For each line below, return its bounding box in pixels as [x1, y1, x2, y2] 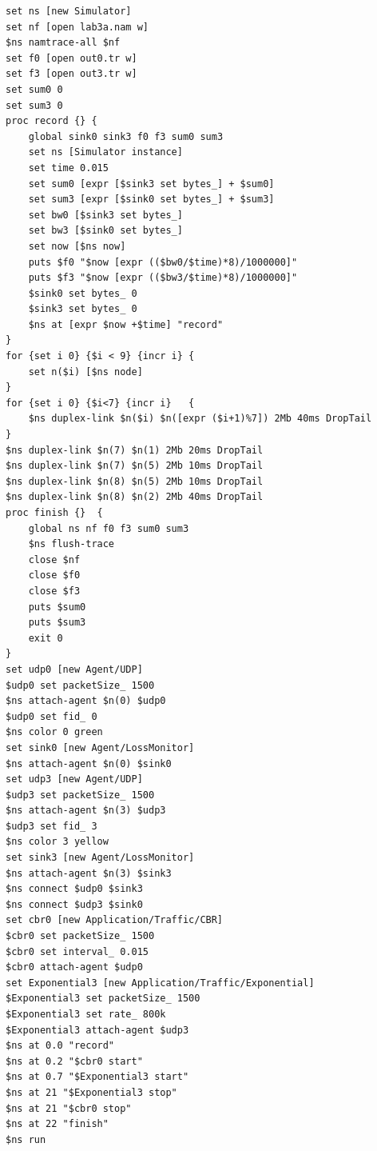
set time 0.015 [28, 162, 109, 174]
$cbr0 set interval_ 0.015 [6, 945, 149, 957]
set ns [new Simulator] [6, 6, 132, 17]
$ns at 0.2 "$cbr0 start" [6, 1055, 143, 1067]
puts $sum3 [28, 617, 86, 629]
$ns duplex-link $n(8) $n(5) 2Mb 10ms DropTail [6, 475, 264, 487]
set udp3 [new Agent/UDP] [6, 773, 143, 785]
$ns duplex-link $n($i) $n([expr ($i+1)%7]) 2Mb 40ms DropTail [28, 413, 372, 425]
